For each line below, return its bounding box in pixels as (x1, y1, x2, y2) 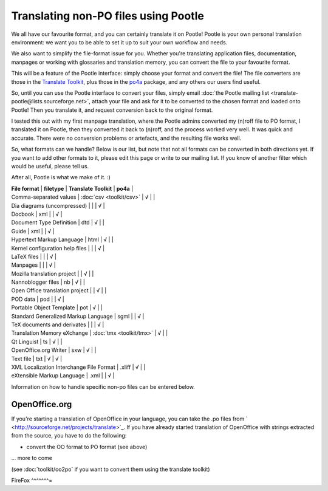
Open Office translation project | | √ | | (11, 287, 107, 294)
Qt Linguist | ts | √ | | (11, 338, 63, 345)
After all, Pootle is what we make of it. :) (11, 174, 111, 181)
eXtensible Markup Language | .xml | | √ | (11, 372, 115, 379)
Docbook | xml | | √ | (11, 210, 63, 218)
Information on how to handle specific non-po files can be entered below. (11, 383, 196, 390)
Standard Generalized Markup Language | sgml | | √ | (11, 312, 145, 320)
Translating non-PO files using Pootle (11, 9, 205, 22)
